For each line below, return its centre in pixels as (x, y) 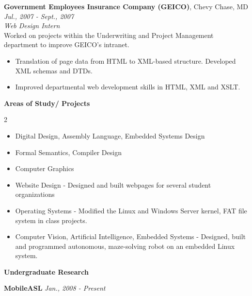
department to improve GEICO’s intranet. (67, 44)
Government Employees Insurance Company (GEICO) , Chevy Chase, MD (126, 6)
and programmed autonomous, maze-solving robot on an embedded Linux (125, 246)
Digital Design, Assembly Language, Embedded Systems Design (110, 135)
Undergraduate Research (46, 271)
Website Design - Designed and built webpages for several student (113, 184)
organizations (35, 194)
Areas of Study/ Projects (47, 103)
